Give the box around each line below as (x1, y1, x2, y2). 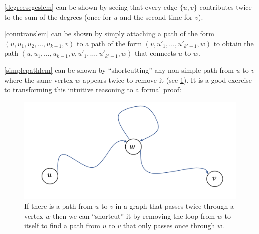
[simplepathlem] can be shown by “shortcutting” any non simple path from (4, 64, 234, 75)
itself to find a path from (24, 220, 100, 231)
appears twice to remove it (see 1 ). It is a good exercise (82, 74, 252, 85)
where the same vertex (4, 74, 73, 85)
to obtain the (213, 38, 254, 48)
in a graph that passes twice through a (115, 201, 234, 211)
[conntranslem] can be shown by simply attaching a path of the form (4, 28, 214, 39)
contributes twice (199, 2, 252, 12)
